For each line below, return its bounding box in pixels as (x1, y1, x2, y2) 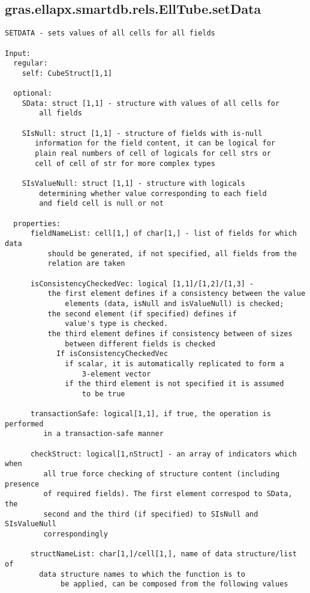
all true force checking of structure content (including (43, 470, 280, 479)
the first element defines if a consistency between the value (47, 289, 306, 298)
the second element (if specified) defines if (47, 309, 237, 318)
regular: (13, 59, 48, 68)
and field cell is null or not (39, 199, 164, 208)
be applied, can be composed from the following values (61, 580, 288, 589)
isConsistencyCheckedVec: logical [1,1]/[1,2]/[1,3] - (30, 279, 254, 288)
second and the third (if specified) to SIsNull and (43, 509, 258, 518)
